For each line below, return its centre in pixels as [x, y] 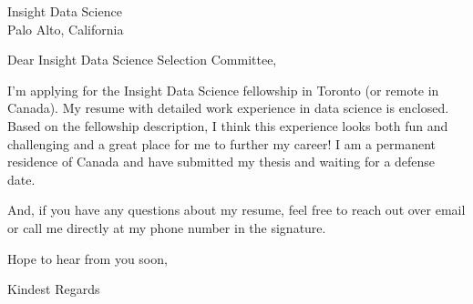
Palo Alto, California [66, 29]
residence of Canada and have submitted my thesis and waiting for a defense [221, 162]
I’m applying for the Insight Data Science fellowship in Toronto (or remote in [223, 90]
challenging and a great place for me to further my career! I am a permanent [222, 143]
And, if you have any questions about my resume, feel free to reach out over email [236, 210]
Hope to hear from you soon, [87, 258]
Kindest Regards [54, 289]
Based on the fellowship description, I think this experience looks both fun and [228, 125]
